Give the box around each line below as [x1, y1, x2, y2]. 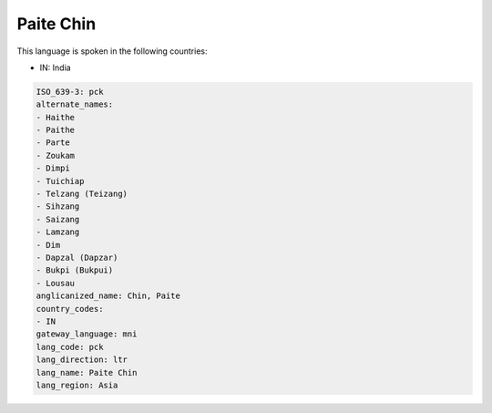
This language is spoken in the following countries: [16, 46, 208, 57]
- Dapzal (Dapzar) [36, 253, 118, 263]
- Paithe [36, 125, 76, 136]
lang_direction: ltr [36, 355, 128, 365]
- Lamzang [36, 227, 80, 237]
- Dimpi [36, 163, 70, 173]
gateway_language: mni [36, 329, 138, 339]
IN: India [39, 62, 72, 73]
